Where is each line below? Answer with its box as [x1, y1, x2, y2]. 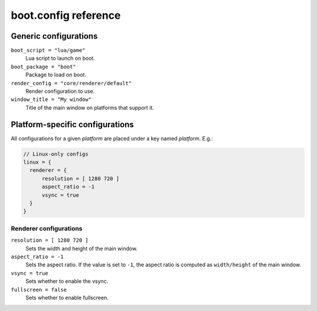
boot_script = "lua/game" [11, 47, 86, 54]
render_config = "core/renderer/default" [11, 80, 132, 86]
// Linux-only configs [23, 150, 89, 157]
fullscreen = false [11, 286, 67, 293]
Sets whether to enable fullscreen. [25, 294, 109, 301]
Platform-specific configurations [11, 119, 134, 129]
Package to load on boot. [25, 71, 86, 79]
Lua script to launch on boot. [25, 55, 95, 62]
